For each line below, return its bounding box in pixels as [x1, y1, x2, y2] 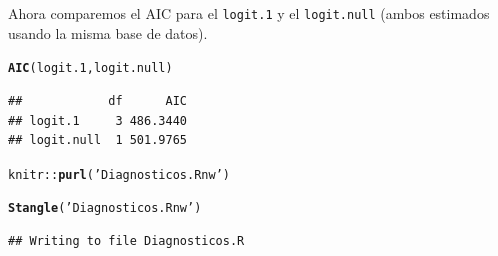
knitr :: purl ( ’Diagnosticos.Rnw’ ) [8, 167, 230, 182]
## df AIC [8, 93, 187, 108]
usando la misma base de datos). [8, 22, 208, 43]
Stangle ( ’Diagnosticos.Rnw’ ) [8, 201, 202, 216]
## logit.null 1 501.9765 [8, 133, 187, 148]
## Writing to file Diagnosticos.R [8, 234, 245, 248]
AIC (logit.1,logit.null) [8, 61, 173, 76]
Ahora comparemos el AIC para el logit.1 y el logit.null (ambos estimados [8, 3, 490, 23]
